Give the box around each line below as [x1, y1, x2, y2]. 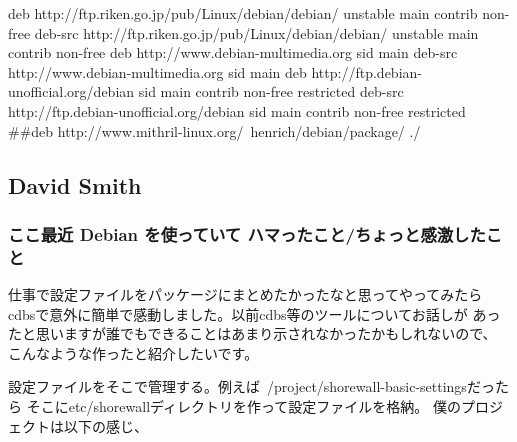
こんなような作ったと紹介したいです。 [8, 342, 259, 363]
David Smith [8, 169, 142, 200]
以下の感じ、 [63, 415, 148, 436]
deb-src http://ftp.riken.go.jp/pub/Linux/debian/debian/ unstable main [34, 22, 479, 43]
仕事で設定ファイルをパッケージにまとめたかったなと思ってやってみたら [8, 284, 483, 305]
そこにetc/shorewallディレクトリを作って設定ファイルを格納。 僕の [26, 396, 462, 417]
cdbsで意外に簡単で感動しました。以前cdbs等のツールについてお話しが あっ [8, 303, 501, 324]
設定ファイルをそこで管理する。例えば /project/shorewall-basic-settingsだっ [8, 376, 495, 397]
